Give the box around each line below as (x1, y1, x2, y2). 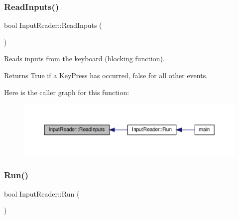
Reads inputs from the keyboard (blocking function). (4, 53, 165, 64)
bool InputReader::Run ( (4, 188, 80, 199)
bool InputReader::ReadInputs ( (4, 20, 102, 30)
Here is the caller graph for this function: (4, 87, 129, 97)
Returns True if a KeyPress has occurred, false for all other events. (4, 70, 208, 80)
